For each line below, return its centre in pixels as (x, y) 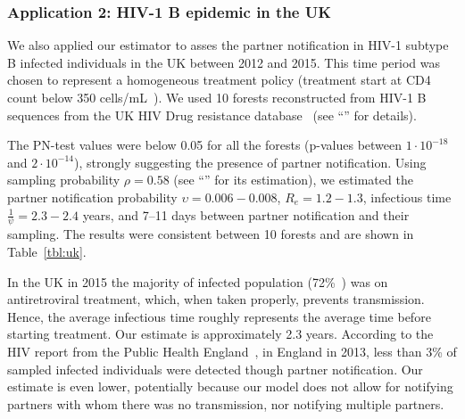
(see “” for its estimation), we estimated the (293, 180)
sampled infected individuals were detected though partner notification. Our (215, 369)
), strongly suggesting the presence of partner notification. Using (250, 162)
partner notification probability (92, 197)
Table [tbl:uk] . (47, 251)
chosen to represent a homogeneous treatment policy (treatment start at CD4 (219, 80)
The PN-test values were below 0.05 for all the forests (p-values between (205, 145)
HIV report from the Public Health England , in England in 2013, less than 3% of (232, 351)
